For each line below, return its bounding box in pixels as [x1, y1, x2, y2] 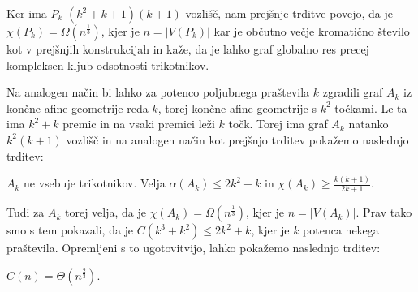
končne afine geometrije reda [6, 99, 149, 116]
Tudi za [6, 204, 45, 221]
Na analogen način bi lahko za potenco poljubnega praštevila [6, 84, 310, 101]
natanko [348, 115, 389, 132]
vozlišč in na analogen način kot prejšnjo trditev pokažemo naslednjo [66, 131, 409, 148]
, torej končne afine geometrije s [157, 99, 317, 116]
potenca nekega [303, 221, 379, 238]
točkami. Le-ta [334, 99, 407, 116]
